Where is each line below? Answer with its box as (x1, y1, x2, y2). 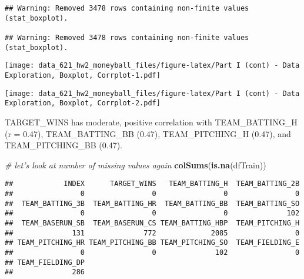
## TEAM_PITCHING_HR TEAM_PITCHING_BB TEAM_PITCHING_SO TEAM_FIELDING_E (5, 238, 300, 247)
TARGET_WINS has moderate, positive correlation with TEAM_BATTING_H (5, 115, 298, 128)
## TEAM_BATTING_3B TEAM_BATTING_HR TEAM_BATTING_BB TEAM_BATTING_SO (5, 199, 300, 208)
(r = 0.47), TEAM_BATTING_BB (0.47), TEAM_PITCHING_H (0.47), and (5, 127, 291, 139)
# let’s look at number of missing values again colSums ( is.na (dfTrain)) (5, 158, 266, 171)
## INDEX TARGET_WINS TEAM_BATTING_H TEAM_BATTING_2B (5, 180, 300, 188)
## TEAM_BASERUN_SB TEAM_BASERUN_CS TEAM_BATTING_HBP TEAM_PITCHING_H (5, 218, 300, 227)
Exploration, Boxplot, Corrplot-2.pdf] (5, 99, 161, 108)
